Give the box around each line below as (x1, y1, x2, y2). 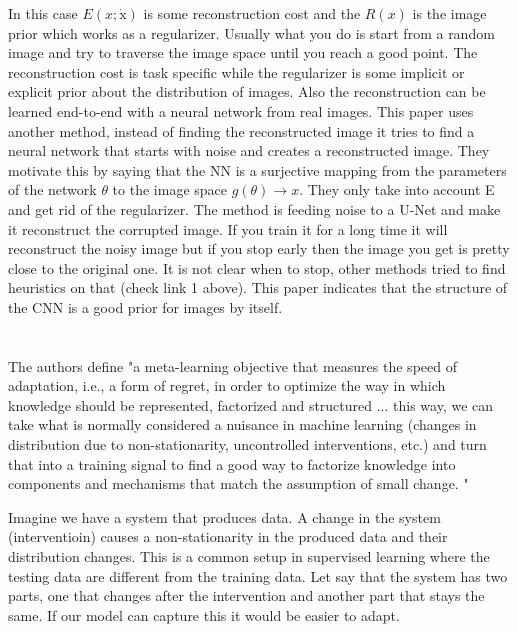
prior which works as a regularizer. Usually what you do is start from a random (8, 22, 495, 43)
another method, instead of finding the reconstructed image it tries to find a (8, 120, 475, 141)
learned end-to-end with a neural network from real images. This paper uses (8, 100, 474, 121)
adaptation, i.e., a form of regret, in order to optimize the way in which (8, 375, 446, 396)
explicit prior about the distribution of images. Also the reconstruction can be (8, 81, 486, 102)
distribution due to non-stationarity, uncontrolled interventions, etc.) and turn (8, 434, 487, 455)
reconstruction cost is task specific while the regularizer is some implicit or (8, 61, 465, 82)
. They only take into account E (299, 179, 495, 200)
